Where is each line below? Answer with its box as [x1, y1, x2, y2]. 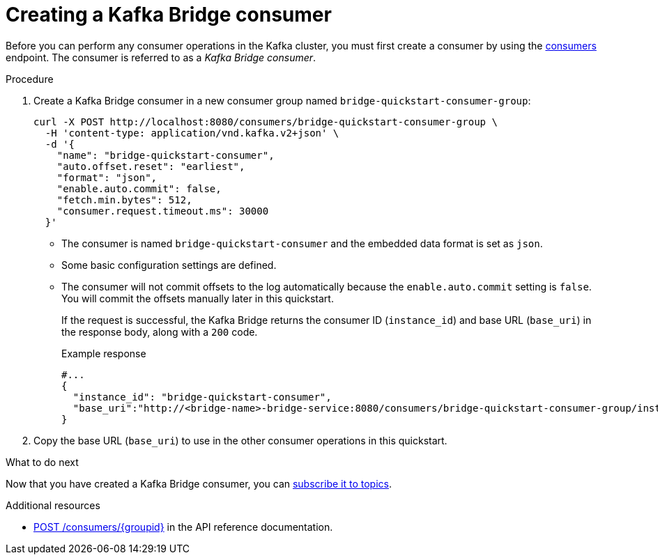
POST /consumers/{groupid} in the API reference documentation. [33, 520, 333, 533]
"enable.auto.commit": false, [56, 182, 222, 194]
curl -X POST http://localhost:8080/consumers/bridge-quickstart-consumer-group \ [33, 116, 498, 127]
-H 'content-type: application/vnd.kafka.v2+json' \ [45, 127, 339, 139]
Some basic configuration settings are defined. [61, 258, 277, 271]
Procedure [6, 72, 54, 85]
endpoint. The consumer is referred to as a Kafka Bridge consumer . [6, 51, 316, 63]
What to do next [6, 456, 79, 468]
